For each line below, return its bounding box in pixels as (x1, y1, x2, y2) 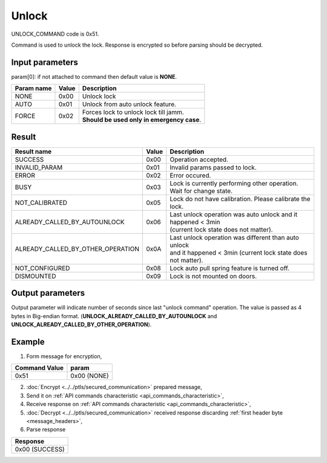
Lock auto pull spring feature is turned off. (170, 264, 290, 272)
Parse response (26, 426, 66, 433)
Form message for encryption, (26, 352, 102, 360)
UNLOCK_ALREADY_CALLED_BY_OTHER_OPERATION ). (11, 321, 152, 328)
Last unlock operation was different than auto (170, 233, 299, 242)
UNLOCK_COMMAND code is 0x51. (11, 30, 99, 38)
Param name (15, 84, 52, 93)
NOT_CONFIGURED (15, 264, 70, 272)
